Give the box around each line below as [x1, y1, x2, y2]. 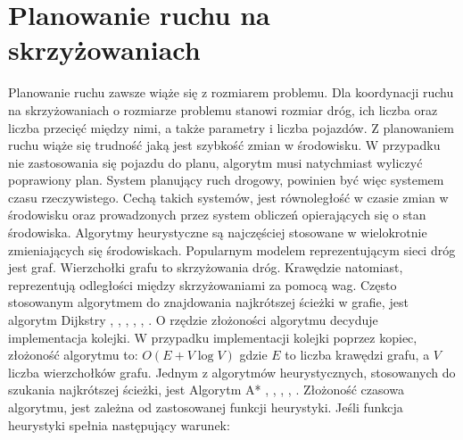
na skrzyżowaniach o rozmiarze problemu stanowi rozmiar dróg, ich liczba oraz [8, 100, 438, 119]
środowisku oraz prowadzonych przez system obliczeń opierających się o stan [8, 205, 426, 224]
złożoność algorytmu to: [8, 345, 138, 364]
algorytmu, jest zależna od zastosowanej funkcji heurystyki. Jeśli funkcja [8, 398, 403, 416]
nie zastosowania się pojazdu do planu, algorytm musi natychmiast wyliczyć [8, 153, 423, 171]
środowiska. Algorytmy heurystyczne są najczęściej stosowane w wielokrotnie [8, 223, 427, 242]
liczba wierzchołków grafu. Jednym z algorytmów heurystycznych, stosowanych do [8, 362, 456, 381]
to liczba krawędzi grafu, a [285, 345, 430, 364]
